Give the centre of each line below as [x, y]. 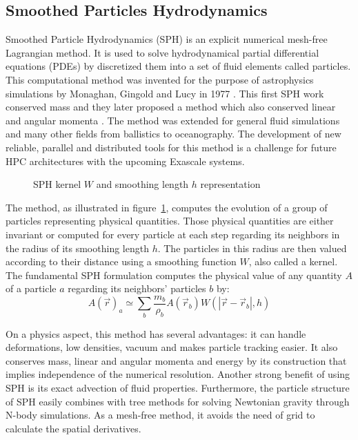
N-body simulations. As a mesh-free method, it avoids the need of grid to [160, 415]
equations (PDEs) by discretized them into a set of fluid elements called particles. [178, 66]
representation [230, 184]
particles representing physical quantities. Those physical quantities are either [170, 221]
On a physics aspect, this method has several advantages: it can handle [156, 333]
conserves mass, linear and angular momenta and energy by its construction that [176, 360]
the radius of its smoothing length [77, 248]
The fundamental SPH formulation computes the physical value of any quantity [174, 275]
